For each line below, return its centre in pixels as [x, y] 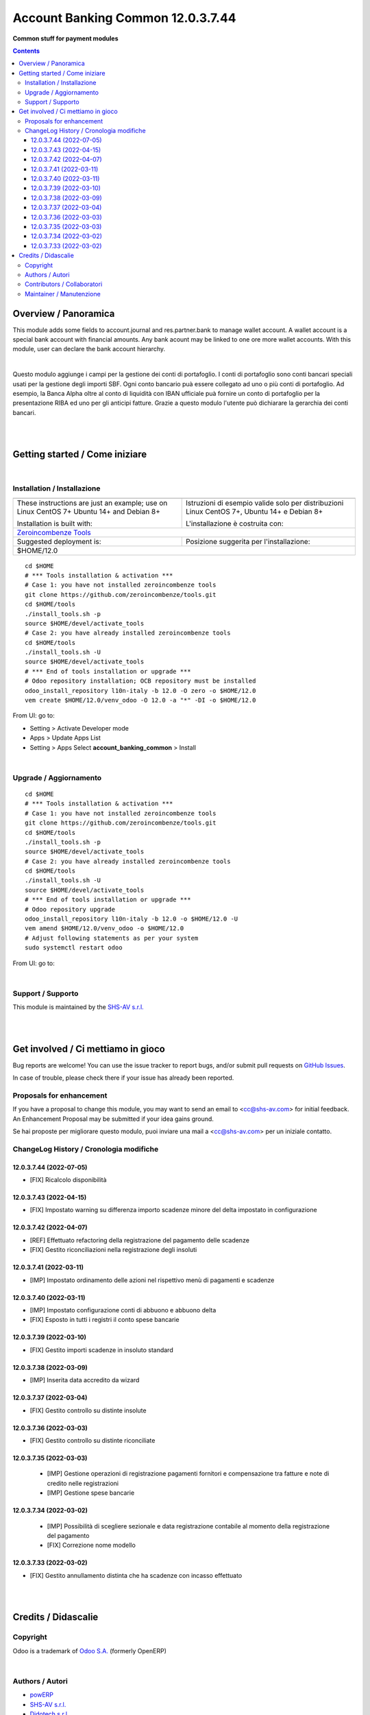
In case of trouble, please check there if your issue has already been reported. [123, 1078]
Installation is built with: [54, 523]
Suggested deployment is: [59, 541]
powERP [42, 1695]
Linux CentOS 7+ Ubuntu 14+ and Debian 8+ [89, 511]
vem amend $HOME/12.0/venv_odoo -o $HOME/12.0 [104, 929]
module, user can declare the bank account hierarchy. [89, 349]
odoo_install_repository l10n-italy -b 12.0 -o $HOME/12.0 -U [132, 919]
